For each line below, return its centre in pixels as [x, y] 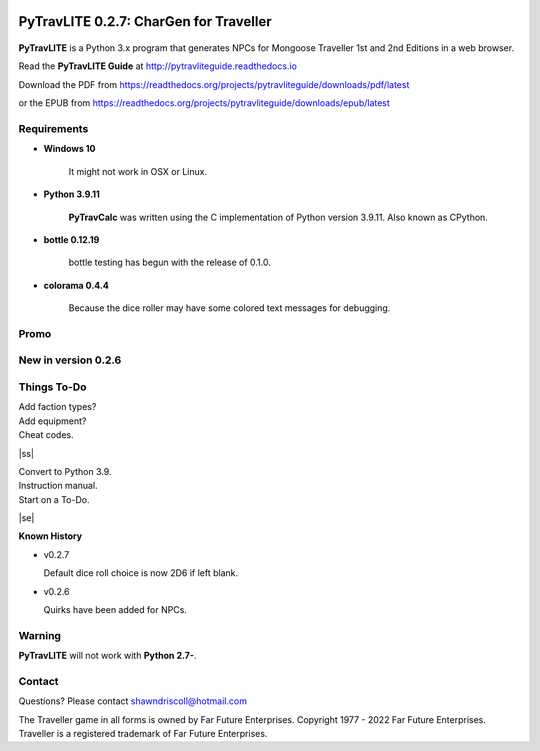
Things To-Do [52, 387]
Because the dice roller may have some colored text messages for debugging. [229, 308]
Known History [50, 536]
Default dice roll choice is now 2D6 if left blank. [141, 573]
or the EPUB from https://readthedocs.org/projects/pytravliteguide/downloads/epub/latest [204, 103]
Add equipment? [52, 421]
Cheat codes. [46, 435]
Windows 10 [69, 149]
